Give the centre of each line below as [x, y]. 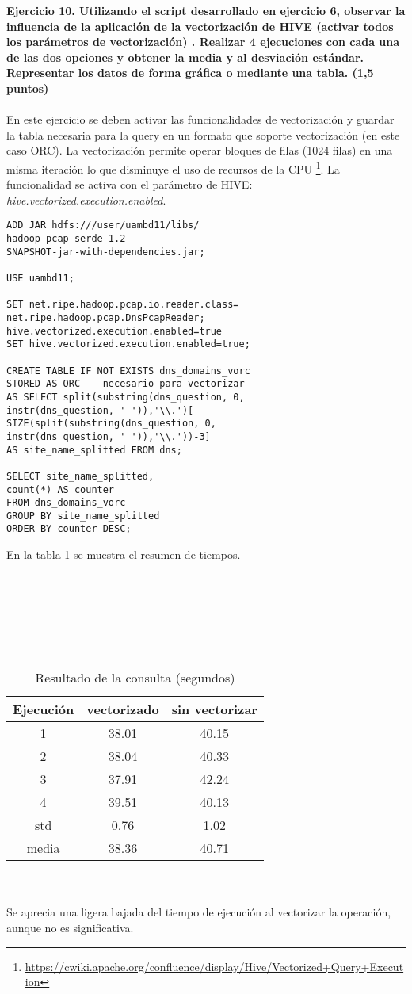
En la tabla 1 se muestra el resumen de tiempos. [124, 554]
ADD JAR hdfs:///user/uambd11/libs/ [103, 226]
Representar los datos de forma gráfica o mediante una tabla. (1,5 [190, 73]
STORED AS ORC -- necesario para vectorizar [126, 384]
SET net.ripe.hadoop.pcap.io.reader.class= [123, 305]
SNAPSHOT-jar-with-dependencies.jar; [106, 252]
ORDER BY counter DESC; [69, 529]
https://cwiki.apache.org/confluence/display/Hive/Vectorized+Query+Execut [214, 966]
